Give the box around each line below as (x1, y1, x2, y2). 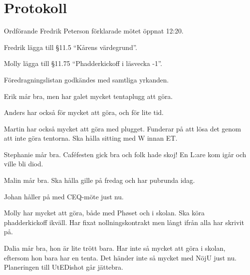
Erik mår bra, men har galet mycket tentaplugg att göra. (4, 91, 173, 101)
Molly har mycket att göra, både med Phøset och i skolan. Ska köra (4, 208, 205, 218)
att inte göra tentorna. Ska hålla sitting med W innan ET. (4, 133, 178, 143)
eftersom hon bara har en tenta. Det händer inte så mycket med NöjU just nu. (4, 252, 237, 262)
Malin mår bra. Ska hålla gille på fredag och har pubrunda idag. (4, 175, 195, 185)
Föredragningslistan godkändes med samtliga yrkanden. (4, 74, 169, 84)
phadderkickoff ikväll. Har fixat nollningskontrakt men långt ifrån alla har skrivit (4, 217, 244, 227)
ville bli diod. (4, 159, 43, 169)
